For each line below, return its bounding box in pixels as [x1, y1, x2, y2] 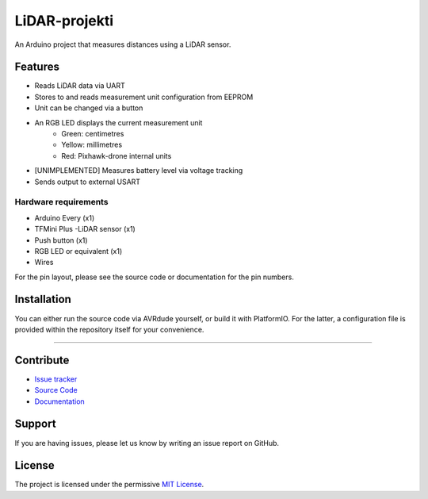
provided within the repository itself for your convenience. [14, 324, 204, 334]
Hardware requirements [14, 197, 109, 208]
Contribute [14, 353, 70, 367]
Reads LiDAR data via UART [34, 81, 126, 90]
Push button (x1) [34, 235, 88, 245]
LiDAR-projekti [14, 12, 114, 29]
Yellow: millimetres [61, 140, 123, 150]
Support [14, 417, 56, 431]
